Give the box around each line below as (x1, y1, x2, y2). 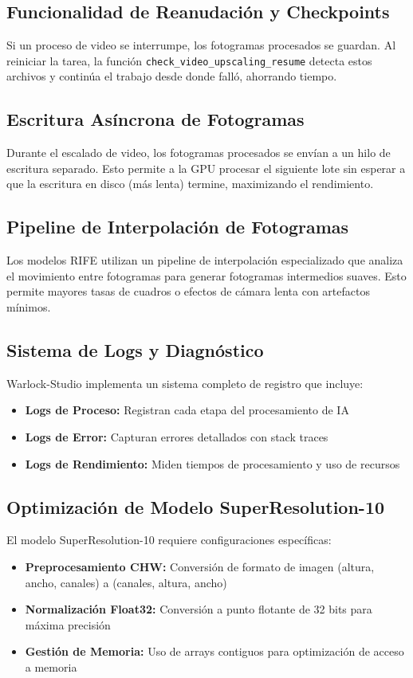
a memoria (25, 658, 77, 675)
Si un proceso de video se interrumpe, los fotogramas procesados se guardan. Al (6, 37, 396, 53)
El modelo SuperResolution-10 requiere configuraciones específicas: (6, 531, 332, 548)
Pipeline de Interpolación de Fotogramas (6, 214, 349, 239)
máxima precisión (25, 616, 111, 633)
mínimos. (6, 299, 51, 315)
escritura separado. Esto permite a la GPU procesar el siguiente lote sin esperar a (6, 159, 406, 176)
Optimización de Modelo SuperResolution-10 (6, 494, 385, 519)
